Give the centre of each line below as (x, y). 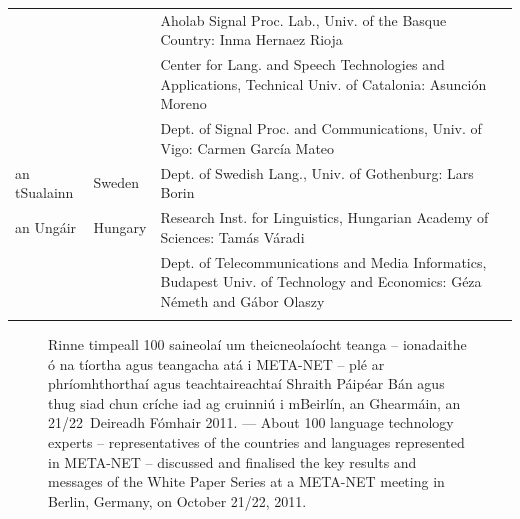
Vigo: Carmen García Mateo (247, 147)
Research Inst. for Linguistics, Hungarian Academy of (324, 217)
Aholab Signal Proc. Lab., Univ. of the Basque (303, 19)
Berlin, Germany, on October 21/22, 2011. (177, 500)
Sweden (116, 182)
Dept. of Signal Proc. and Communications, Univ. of (321, 128)
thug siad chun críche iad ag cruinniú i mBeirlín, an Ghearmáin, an (254, 402)
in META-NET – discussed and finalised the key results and (232, 461)
